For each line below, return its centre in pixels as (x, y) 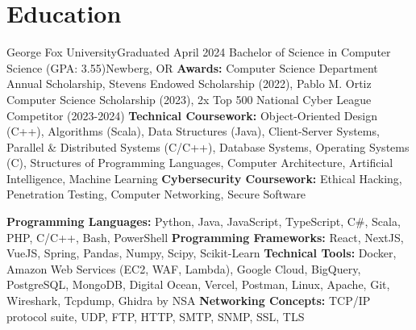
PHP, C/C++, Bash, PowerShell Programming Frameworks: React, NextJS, (205, 237)
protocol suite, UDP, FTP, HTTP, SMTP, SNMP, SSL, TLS (156, 316)
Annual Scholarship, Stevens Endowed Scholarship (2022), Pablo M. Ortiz (189, 84)
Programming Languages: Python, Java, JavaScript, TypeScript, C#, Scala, (204, 221)
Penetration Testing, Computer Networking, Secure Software (156, 194)
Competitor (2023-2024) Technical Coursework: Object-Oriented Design (192, 115)
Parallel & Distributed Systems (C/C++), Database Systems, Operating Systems (208, 146)
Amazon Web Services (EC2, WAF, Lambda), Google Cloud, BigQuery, (184, 268)
